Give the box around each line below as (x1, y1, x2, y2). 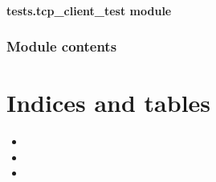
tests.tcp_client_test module (6, 2, 172, 19)
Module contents (6, 36, 117, 56)
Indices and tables (6, 86, 211, 119)
